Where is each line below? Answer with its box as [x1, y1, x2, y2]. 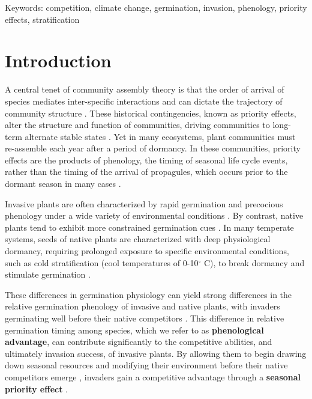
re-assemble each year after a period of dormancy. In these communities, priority [5, 142, 301, 154]
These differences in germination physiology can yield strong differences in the [5, 288, 292, 300]
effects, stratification [5, 13, 80, 25]
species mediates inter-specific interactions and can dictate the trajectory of [5, 94, 283, 107]
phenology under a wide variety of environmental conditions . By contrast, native [5, 209, 304, 222]
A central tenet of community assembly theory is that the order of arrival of [5, 83, 284, 96]
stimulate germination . [5, 268, 91, 281]
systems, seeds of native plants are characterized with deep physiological [5, 233, 271, 245]
